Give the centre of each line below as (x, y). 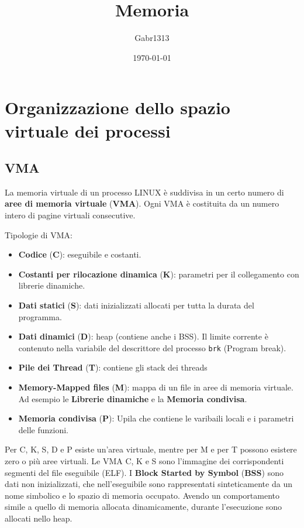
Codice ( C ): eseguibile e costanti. (80, 254)
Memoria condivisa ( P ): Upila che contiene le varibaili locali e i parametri (156, 418)
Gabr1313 (152, 38)
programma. (40, 316)
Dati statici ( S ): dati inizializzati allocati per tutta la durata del (136, 305)
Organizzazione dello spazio (118, 107)
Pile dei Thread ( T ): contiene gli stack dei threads (113, 367)
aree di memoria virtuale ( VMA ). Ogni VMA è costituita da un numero (142, 203)
